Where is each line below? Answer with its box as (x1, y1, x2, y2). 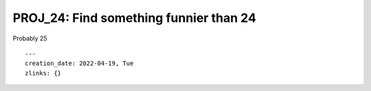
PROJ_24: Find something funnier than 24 (12, 10, 257, 25)
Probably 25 (12, 34, 47, 42)
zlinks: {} (25, 69, 62, 77)
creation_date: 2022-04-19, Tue (25, 60, 134, 68)
